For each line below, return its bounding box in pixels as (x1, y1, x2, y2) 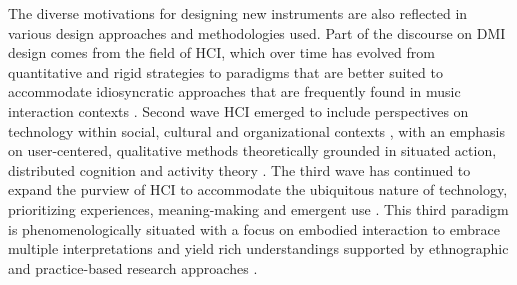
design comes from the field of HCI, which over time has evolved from (8, 42, 435, 63)
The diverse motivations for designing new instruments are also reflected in (8, 3, 468, 23)
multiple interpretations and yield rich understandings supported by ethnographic (8, 238, 509, 259)
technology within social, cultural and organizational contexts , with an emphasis (8, 120, 506, 141)
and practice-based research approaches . (8, 257, 258, 278)
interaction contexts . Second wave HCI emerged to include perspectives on (8, 100, 469, 121)
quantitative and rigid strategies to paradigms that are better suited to (8, 61, 443, 82)
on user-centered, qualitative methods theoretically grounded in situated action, (8, 140, 497, 161)
